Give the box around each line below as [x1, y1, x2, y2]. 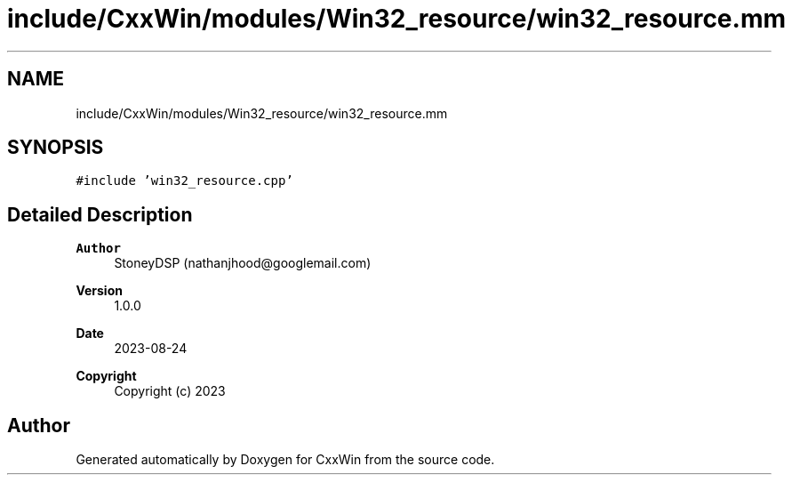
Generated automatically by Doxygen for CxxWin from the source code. [76, 452, 495, 468]
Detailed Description [7, 203, 193, 226]
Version [76, 283, 123, 299]
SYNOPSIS [7, 136, 104, 159]
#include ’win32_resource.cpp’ [76, 173, 293, 189]
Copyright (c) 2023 [114, 383, 226, 399]
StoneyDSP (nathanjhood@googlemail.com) [114, 255, 372, 271]
